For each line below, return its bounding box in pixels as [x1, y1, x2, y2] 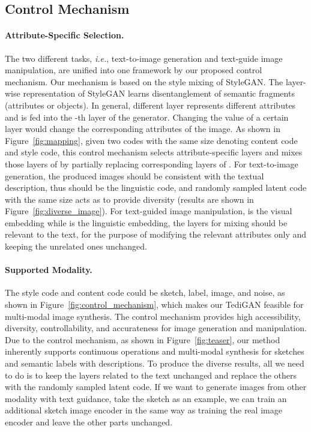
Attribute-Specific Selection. [5, 29, 124, 41]
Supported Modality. [5, 263, 92, 276]
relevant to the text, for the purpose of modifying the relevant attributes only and [5, 228, 307, 241]
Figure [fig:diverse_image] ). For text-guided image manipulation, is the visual [5, 205, 292, 217]
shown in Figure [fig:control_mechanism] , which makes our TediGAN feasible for [5, 298, 304, 311]
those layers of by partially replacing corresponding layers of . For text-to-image [5, 157, 298, 170]
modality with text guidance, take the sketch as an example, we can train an [5, 392, 287, 404]
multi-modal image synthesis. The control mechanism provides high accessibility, [5, 310, 301, 322]
